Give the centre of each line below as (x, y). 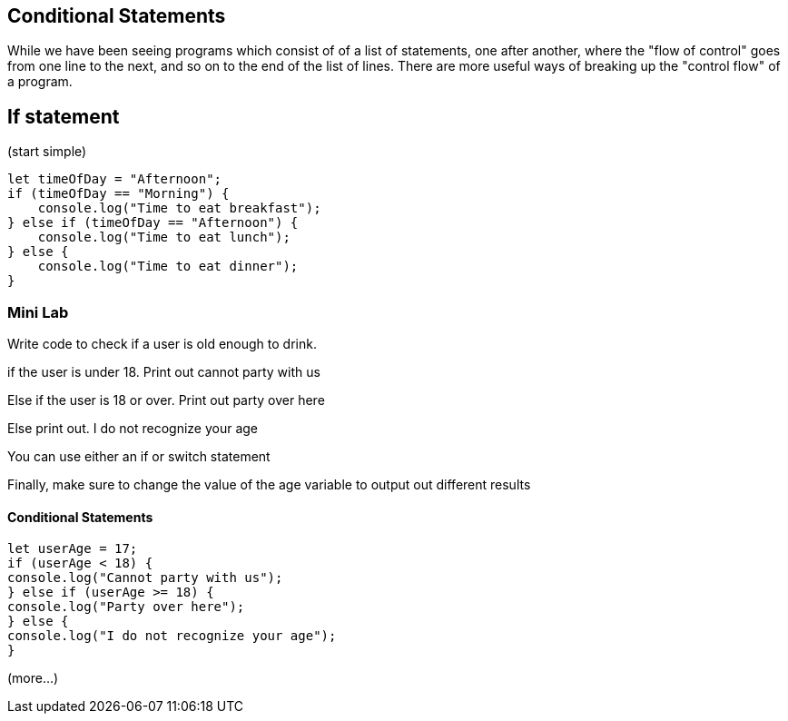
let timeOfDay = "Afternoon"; (115, 179)
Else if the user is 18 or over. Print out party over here (166, 400)
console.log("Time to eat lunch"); (164, 237)
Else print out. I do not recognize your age (133, 429)
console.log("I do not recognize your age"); (172, 636)
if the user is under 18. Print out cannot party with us (164, 372)
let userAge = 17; (73, 549)
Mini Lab (38, 312)
